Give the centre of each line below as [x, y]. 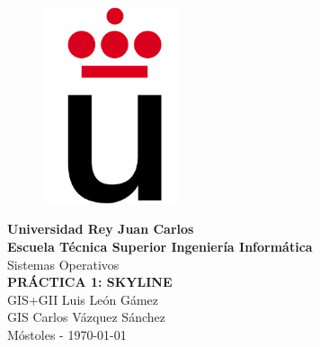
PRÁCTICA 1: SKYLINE [90, 282]
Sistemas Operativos [63, 264]
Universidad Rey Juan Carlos [101, 229]
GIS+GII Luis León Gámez [83, 299]
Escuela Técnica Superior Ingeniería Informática [160, 247]
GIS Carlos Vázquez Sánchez [86, 317]
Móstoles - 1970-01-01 [67, 335]
